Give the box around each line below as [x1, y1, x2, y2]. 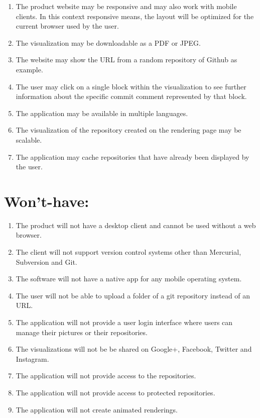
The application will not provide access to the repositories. [16, 370, 196, 381]
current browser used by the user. [16, 21, 119, 31]
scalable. [16, 134, 42, 145]
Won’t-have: [4, 190, 89, 211]
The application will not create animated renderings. [16, 404, 178, 414]
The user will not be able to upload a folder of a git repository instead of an [16, 290, 250, 300]
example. [16, 64, 43, 74]
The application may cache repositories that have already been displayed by [16, 151, 249, 162]
